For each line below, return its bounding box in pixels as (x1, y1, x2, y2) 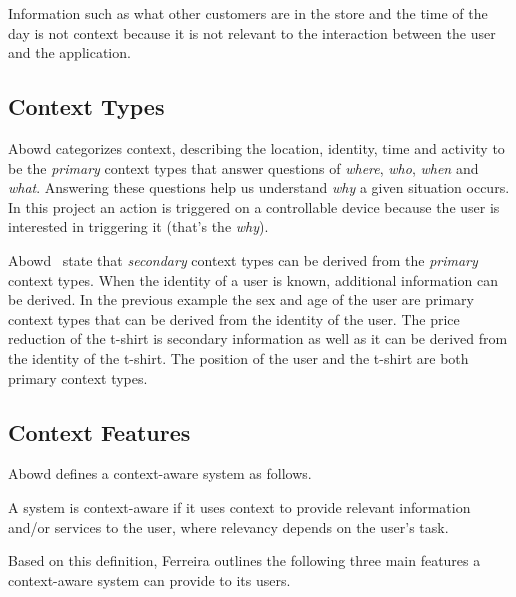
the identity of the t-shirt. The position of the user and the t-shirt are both (8, 347, 469, 368)
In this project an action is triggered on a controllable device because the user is (8, 196, 500, 217)
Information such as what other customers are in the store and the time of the (8, 3, 488, 23)
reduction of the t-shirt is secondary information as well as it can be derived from (8, 328, 508, 349)
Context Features (8, 416, 191, 447)
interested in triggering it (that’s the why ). (8, 216, 269, 237)
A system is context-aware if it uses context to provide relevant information (8, 496, 471, 517)
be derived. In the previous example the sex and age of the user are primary (8, 289, 474, 310)
